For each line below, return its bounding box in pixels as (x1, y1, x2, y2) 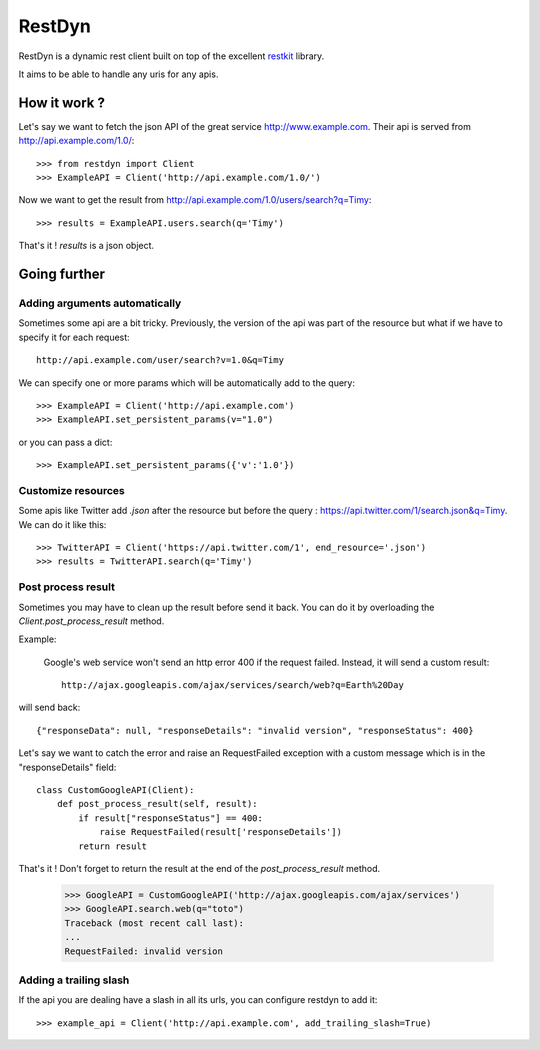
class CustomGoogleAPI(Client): (36, 785, 195, 796)
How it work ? (18, 94, 105, 111)
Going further (18, 266, 105, 282)
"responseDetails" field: (18, 761, 117, 773)
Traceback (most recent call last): (64, 917, 245, 929)
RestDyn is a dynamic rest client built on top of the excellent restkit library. (18, 50, 325, 62)
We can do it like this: (18, 518, 107, 530)
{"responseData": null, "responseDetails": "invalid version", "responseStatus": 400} (36, 725, 474, 736)
